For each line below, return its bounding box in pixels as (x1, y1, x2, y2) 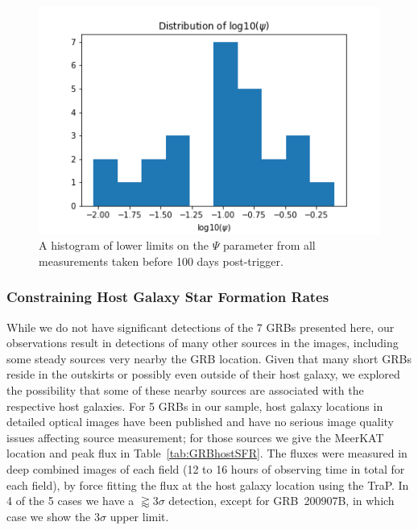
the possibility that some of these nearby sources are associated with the (6, 382, 364, 399)
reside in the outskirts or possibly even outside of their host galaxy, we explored (6, 366, 400, 383)
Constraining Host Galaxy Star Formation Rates (6, 287, 329, 307)
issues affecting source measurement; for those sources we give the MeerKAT (6, 429, 384, 445)
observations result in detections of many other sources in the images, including (6, 334, 399, 351)
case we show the (6, 507, 91, 524)
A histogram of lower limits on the (39, 237, 209, 254)
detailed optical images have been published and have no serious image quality (6, 413, 395, 430)
